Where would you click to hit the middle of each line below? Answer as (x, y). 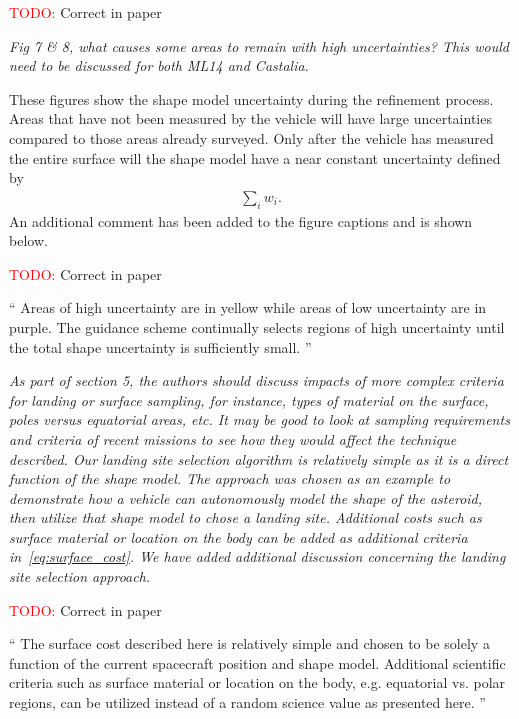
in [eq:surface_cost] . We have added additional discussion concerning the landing (257, 556)
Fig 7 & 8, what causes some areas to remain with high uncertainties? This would (259, 45)
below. (28, 240)
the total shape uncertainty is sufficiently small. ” (160, 346)
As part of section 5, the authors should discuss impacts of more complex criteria (256, 380)
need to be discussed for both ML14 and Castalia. (159, 65)
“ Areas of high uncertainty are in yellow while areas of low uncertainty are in (248, 307)
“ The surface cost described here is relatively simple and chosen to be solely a (249, 643)
